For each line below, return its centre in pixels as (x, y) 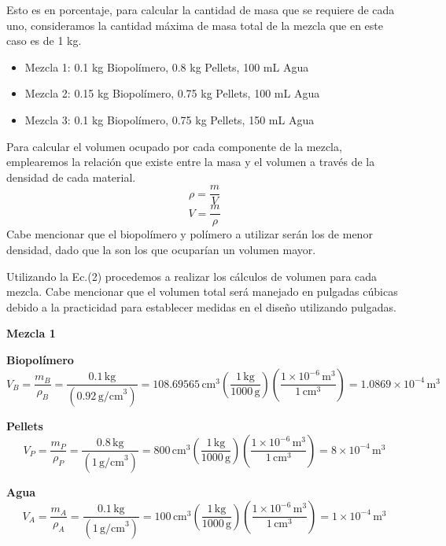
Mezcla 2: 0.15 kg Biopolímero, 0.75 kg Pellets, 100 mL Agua (172, 93)
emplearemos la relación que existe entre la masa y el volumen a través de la (191, 162)
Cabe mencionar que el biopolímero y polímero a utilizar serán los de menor (190, 234)
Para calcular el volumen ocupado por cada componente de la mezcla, (174, 146)
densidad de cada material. (71, 177)
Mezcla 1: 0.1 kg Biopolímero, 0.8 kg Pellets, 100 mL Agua (167, 66)
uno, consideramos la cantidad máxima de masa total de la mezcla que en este (195, 25)
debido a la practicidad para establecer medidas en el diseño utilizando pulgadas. (201, 306)
